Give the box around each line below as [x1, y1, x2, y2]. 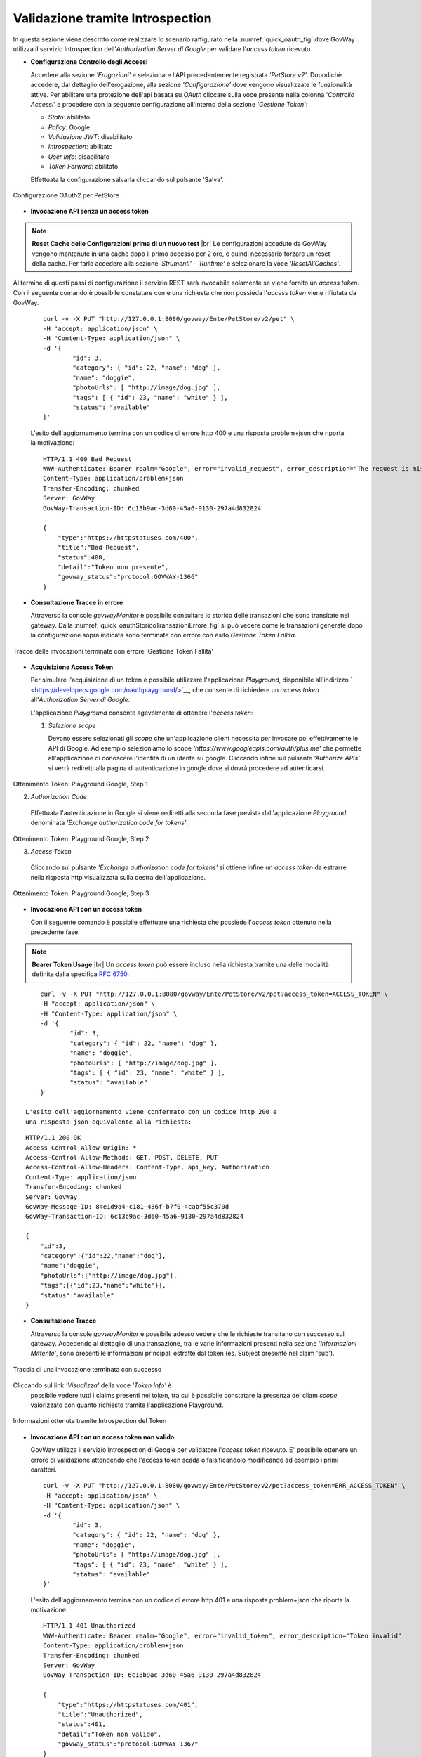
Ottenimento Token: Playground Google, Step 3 [13, 889, 149, 897]
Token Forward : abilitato [48, 162, 119, 171]
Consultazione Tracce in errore [30, 598, 123, 607]
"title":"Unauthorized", [57, 1710, 143, 1718]
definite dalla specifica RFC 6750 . [32, 970, 130, 978]
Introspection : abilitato [48, 143, 113, 151]
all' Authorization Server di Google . [30, 696, 131, 704]
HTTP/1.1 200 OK [25, 1134, 81, 1142]
